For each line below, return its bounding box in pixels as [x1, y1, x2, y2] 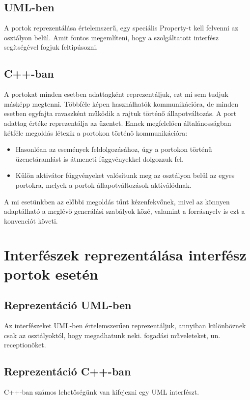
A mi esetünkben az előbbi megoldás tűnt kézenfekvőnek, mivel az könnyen [4, 196, 230, 206]
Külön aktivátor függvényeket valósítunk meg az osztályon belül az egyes [15, 170, 235, 180]
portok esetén [4, 263, 98, 284]
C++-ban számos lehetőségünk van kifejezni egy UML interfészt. [4, 387, 199, 397]
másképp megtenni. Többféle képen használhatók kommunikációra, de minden [4, 98, 239, 109]
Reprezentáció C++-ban [4, 364, 131, 379]
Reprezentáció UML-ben [4, 297, 132, 313]
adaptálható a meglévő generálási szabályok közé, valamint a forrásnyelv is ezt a [4, 206, 245, 216]
